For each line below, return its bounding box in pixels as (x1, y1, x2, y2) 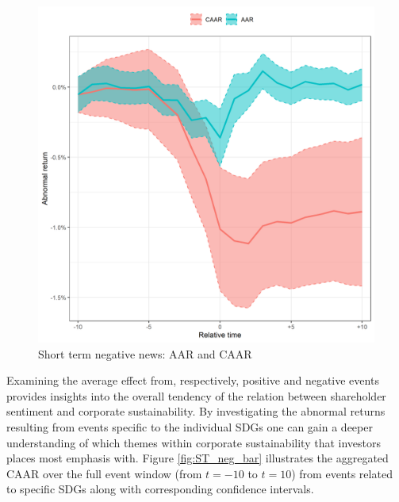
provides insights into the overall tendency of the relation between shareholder (6, 387, 386, 404)
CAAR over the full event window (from (6, 465, 202, 481)
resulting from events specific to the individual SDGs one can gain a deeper (6, 418, 373, 435)
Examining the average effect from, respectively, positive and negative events (6, 372, 379, 389)
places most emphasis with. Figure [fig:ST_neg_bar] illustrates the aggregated (6, 450, 389, 466)
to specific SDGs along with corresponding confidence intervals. (6, 481, 314, 497)
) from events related (291, 465, 393, 481)
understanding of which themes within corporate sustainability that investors (6, 434, 381, 450)
